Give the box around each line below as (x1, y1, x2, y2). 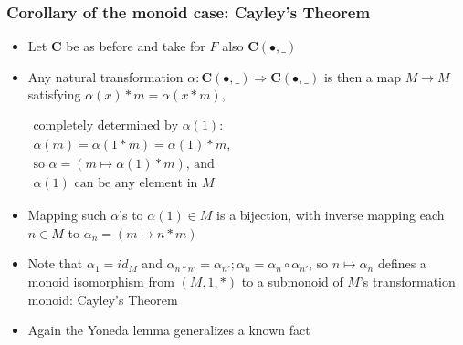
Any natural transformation (27, 67, 184, 86)
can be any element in (74, 177, 198, 191)
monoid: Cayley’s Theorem (27, 289, 178, 308)
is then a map (323, 67, 401, 86)
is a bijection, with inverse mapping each (216, 205, 445, 225)
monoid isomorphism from (27, 271, 174, 290)
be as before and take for (66, 37, 205, 56)
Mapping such (27, 205, 107, 225)
